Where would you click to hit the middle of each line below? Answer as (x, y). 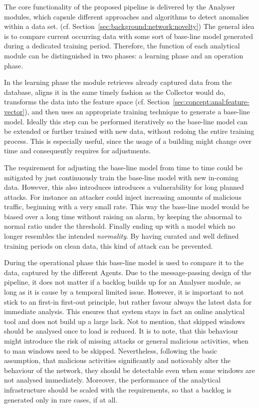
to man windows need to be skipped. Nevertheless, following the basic (111, 350)
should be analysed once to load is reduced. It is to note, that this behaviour (121, 331)
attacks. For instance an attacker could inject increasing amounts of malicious (123, 197)
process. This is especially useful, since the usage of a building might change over (128, 141)
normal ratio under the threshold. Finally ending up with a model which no (120, 226)
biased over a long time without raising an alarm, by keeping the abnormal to (123, 216)
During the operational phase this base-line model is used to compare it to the (124, 262)
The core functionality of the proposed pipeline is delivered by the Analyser (120, 6)
